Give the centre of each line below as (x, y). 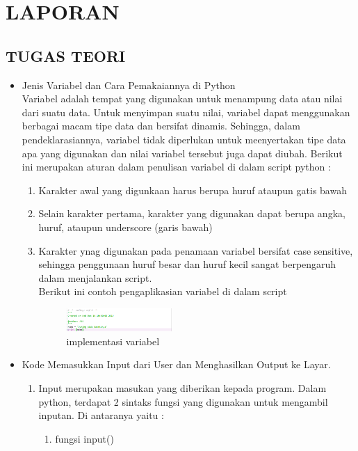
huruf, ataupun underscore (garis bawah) (125, 227)
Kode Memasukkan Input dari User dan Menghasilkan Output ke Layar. (176, 364)
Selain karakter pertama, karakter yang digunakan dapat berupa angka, (192, 213)
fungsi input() (84, 438)
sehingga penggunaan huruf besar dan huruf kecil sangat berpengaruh (187, 264)
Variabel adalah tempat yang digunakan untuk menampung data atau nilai (182, 98)
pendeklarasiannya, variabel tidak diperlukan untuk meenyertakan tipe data (184, 139)
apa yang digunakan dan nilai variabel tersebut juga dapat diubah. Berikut (182, 153)
